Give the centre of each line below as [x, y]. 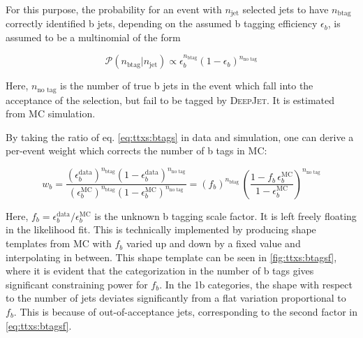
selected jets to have [286, 9]
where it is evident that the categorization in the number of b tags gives [160, 271]
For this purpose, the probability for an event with [114, 9]
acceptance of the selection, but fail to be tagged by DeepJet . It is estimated [170, 100]
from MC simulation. [51, 113]
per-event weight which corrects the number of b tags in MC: [136, 150]
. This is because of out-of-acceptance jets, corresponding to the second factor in [185, 312]
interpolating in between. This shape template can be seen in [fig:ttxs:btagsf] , [171, 257]
